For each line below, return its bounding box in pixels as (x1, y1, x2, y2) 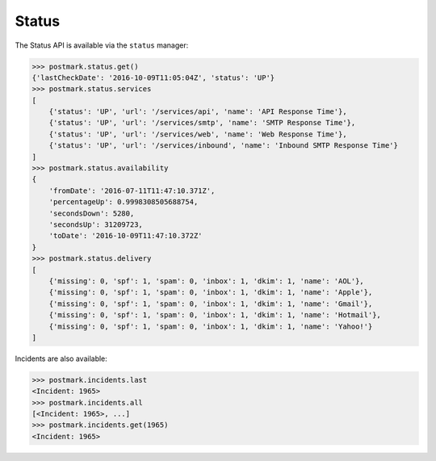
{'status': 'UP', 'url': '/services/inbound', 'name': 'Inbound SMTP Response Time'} (48, 141, 399, 150)
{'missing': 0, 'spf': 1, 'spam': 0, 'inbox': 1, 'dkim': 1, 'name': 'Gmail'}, (48, 299, 373, 308)
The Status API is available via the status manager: (15, 40, 189, 50)
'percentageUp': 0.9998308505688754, (48, 198, 199, 207)
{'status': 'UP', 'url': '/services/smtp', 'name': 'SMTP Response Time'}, (48, 118, 356, 128)
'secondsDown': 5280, (48, 208, 135, 218)
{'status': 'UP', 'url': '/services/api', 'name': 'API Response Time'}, (48, 107, 347, 116)
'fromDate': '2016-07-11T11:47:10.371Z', (48, 186, 216, 195)
